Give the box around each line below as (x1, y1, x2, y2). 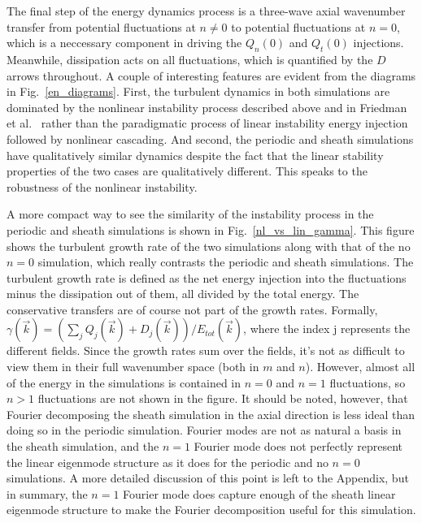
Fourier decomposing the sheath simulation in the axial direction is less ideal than (7, 405, 415, 422)
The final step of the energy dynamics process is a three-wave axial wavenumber (7, 2, 406, 19)
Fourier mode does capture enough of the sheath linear (123, 485, 396, 502)
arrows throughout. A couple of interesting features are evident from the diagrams (7, 67, 416, 84)
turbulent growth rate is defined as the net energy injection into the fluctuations (7, 269, 407, 286)
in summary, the (7, 485, 88, 502)
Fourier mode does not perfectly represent (194, 438, 403, 455)
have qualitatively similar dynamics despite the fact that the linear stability (7, 146, 384, 163)
